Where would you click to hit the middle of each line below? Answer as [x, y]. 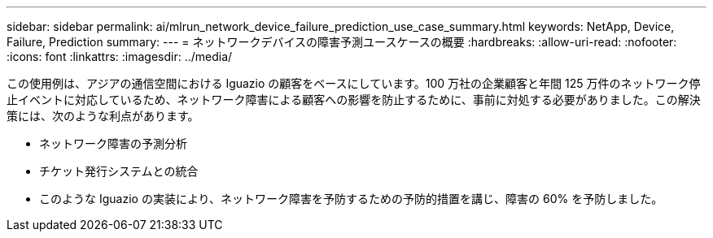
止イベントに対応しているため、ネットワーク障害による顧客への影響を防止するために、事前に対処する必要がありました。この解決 [354, 100]
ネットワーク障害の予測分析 [113, 143]
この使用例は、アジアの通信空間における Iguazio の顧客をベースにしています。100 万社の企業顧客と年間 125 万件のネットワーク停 [354, 83]
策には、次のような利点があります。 [103, 116]
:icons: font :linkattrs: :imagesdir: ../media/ [120, 56]
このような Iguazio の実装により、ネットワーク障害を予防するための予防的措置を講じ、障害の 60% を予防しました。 [351, 199]
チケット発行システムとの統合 [119, 171]
